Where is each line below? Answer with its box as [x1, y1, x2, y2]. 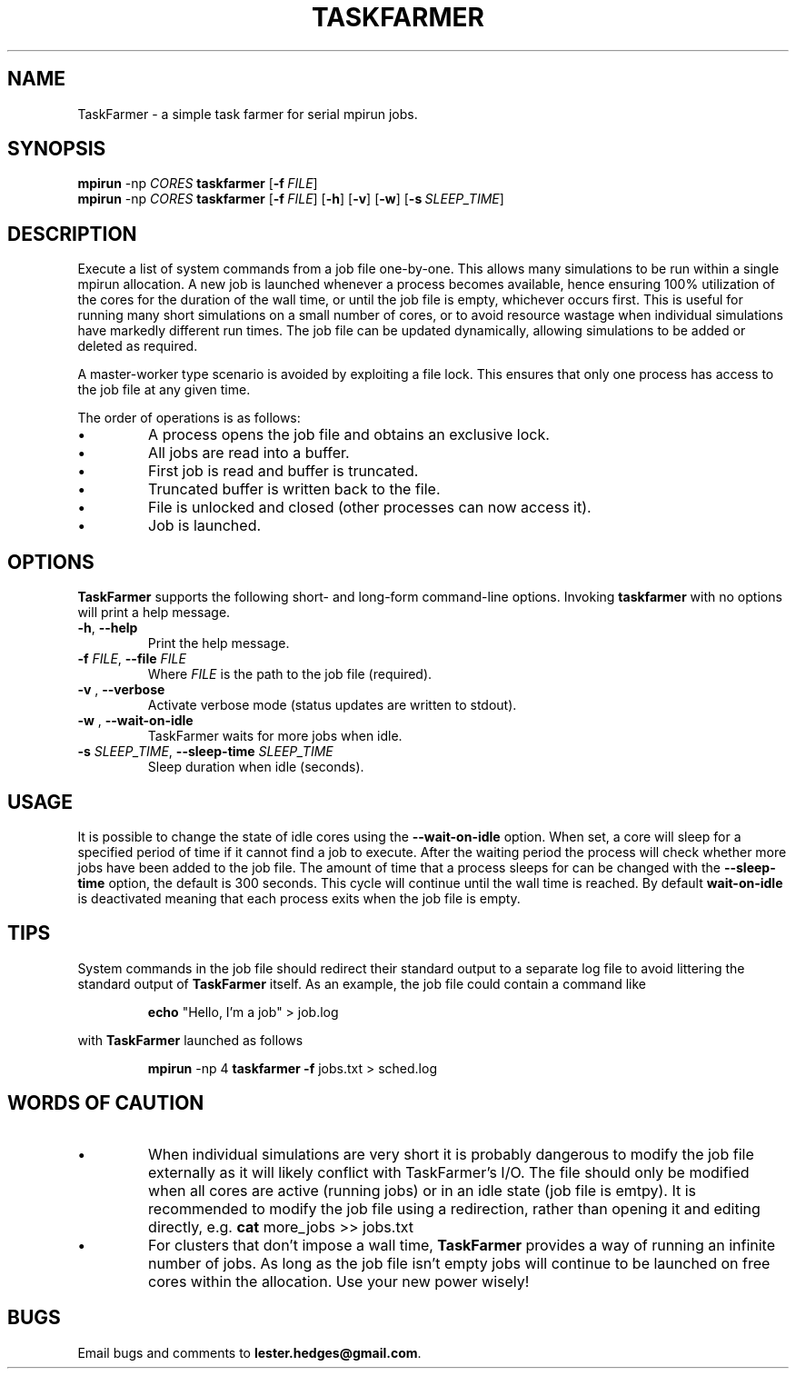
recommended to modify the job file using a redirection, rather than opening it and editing [148, 1199, 761, 1218]
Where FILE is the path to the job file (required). [147, 666, 433, 683]
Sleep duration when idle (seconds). [147, 759, 364, 775]
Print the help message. [147, 635, 290, 652]
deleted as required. [77, 338, 198, 354]
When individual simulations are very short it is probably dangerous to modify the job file [148, 1144, 754, 1163]
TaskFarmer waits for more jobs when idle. [147, 728, 403, 744]
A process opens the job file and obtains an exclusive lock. [148, 425, 550, 444]
